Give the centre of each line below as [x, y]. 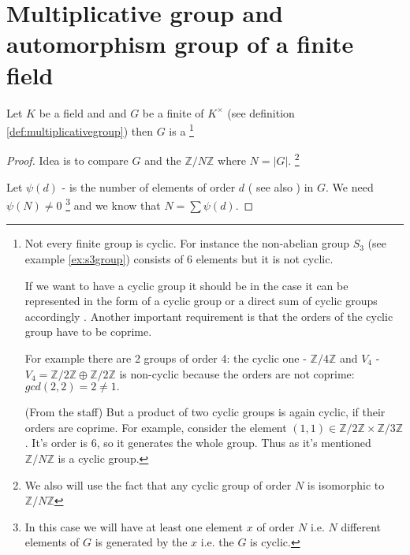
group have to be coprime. [88, 332]
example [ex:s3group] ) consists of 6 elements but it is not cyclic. [179, 259]
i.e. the [217, 542]
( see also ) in [281, 186]
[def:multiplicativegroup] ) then [80, 130]
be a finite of [173, 112]
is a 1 [181, 130]
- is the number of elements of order [149, 186]
